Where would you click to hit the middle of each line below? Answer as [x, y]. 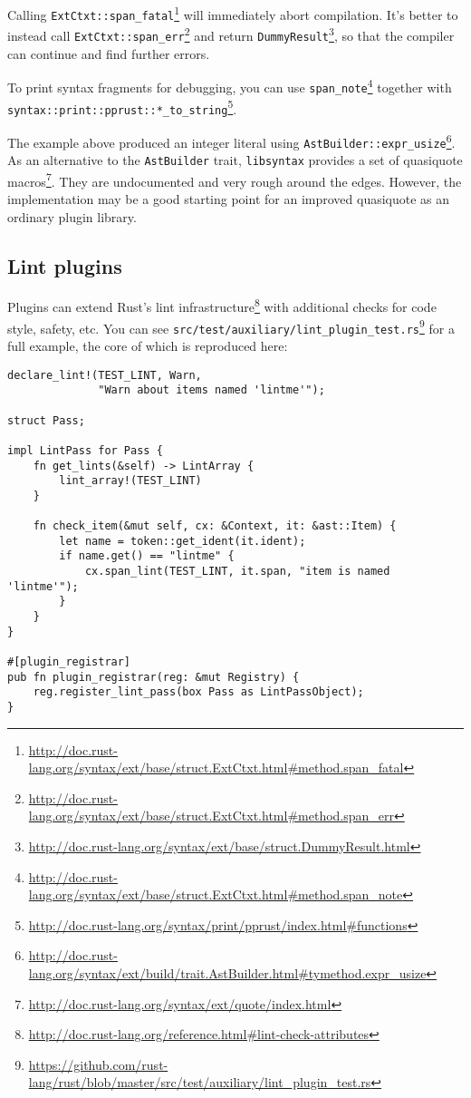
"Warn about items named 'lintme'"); [211, 390]
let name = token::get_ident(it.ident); [183, 541]
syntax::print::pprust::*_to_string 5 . [122, 107]
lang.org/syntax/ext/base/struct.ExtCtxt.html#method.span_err [211, 816]
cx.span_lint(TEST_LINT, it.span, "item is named [237, 572]
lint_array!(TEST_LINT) [130, 481]
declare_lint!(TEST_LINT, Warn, [105, 375]
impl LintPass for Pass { [85, 450]
